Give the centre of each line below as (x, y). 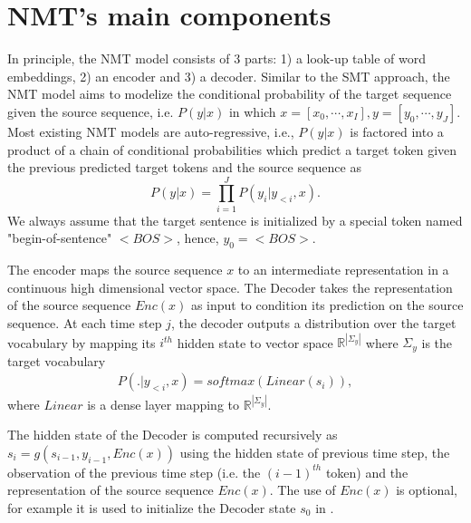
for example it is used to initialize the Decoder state (152, 508)
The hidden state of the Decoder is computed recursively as (173, 435)
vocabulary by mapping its (82, 342)
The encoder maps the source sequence (115, 270)
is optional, (427, 490)
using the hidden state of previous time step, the (315, 452)
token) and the (367, 472)
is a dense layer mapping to (163, 404)
